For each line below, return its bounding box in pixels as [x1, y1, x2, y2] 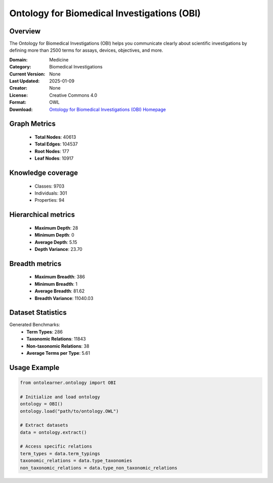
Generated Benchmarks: [9, 322, 60, 328]
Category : [9, 64, 31, 70]
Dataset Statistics [9, 308, 67, 317]
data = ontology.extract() [20, 429, 87, 435]
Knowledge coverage [9, 168, 78, 177]
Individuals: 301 [34, 190, 67, 196]
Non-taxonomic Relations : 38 [26, 343, 89, 349]
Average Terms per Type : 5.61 [26, 350, 90, 356]
